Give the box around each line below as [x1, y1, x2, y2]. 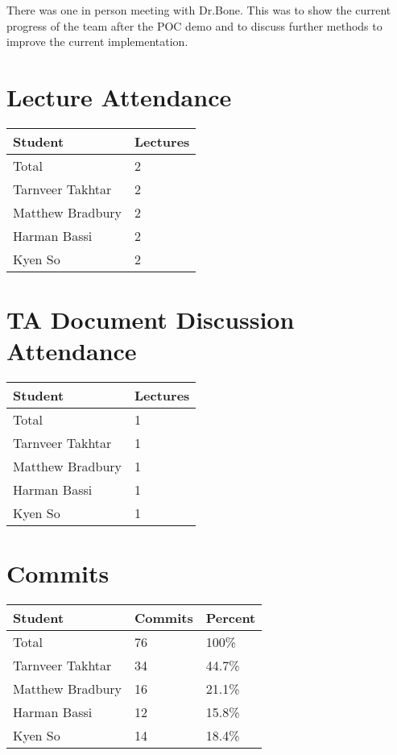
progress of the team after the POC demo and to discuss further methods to [6, 17, 383, 34]
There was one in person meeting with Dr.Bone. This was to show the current [6, 2, 391, 18]
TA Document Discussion [6, 303, 295, 336]
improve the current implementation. [6, 33, 188, 50]
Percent [205, 608, 256, 628]
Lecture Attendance [6, 80, 232, 113]
